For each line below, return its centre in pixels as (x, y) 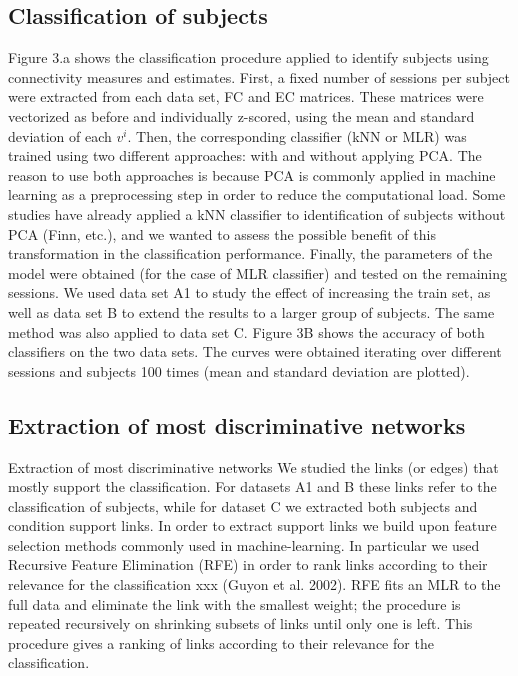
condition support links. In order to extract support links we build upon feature (252, 525)
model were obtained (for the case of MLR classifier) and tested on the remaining (257, 272)
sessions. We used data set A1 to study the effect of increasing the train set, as (249, 292)
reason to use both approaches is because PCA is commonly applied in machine (252, 174)
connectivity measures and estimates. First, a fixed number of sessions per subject (259, 76)
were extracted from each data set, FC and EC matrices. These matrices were (246, 96)
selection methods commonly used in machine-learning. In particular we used (244, 544)
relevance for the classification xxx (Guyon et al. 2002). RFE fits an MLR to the (254, 584)
